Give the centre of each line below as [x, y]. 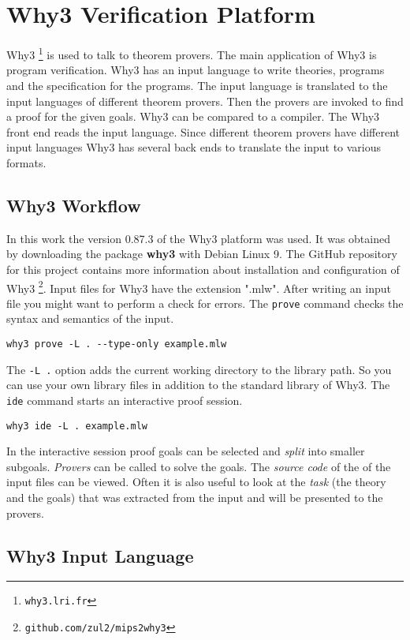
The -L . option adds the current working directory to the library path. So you [199, 369]
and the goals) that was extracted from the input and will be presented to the [195, 498]
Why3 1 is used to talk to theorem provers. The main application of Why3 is [192, 53]
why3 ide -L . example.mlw [77, 426]
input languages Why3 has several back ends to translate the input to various [194, 147]
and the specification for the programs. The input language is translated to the [197, 85]
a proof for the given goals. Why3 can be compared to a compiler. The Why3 [193, 116]
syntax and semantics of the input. [90, 318]
